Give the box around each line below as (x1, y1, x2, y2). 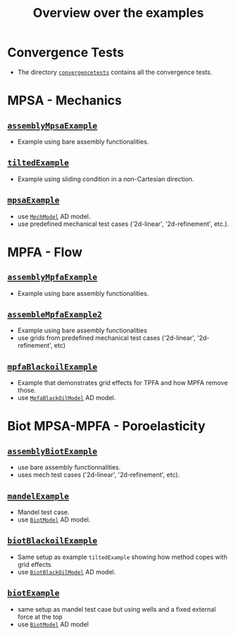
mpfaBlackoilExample (7, 361, 98, 372)
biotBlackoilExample (7, 536, 98, 546)
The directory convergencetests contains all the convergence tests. (17, 68, 213, 76)
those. (17, 386, 37, 395)
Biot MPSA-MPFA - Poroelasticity (7, 418, 206, 434)
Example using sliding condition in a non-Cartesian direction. (17, 175, 194, 183)
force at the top (17, 612, 63, 621)
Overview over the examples (32, 5, 204, 21)
